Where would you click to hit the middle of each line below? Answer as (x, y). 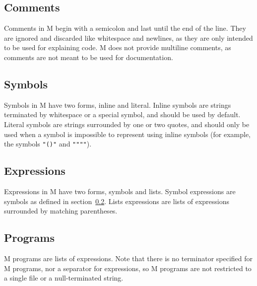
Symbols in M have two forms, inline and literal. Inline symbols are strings (118, 105)
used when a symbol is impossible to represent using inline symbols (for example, (128, 134)
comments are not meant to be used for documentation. (89, 57)
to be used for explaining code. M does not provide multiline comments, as (118, 47)
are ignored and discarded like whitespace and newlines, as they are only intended (128, 37)
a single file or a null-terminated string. (64, 278)
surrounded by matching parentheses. (61, 211)
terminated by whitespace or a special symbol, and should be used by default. (122, 114)
